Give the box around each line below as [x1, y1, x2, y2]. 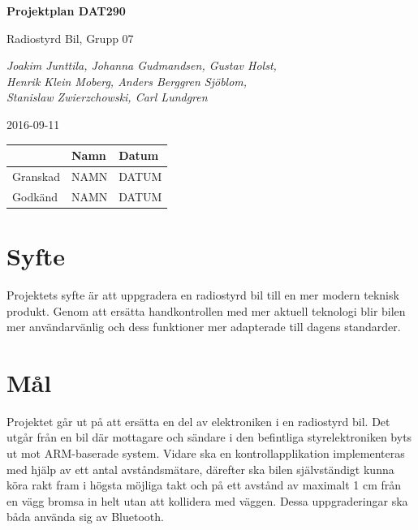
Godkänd [12, 187, 58, 205]
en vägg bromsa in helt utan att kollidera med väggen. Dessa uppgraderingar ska [6, 492, 408, 509]
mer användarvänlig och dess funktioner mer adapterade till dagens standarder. [6, 318, 401, 335]
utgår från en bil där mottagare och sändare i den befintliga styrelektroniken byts [6, 429, 412, 446]
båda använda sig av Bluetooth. [6, 508, 164, 525]
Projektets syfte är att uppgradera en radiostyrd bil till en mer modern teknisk [6, 286, 399, 303]
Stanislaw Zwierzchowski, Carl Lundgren [6, 88, 208, 106]
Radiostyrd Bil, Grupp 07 [6, 29, 134, 46]
